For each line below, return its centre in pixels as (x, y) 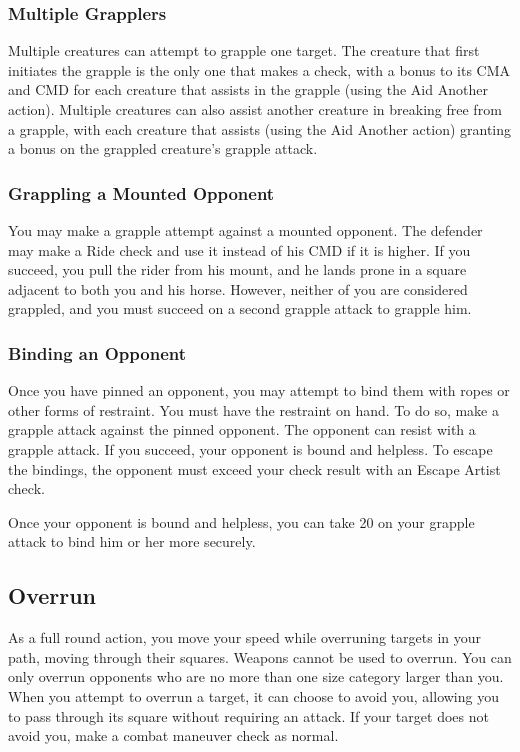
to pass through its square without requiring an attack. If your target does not (248, 715)
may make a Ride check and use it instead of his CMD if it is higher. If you (239, 249)
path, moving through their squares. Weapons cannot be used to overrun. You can (260, 656)
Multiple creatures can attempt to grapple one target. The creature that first (244, 50)
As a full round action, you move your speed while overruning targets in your (244, 637)
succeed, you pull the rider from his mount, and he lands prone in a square (237, 269)
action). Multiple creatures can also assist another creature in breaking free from (255, 109)
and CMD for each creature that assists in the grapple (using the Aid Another (248, 89)
